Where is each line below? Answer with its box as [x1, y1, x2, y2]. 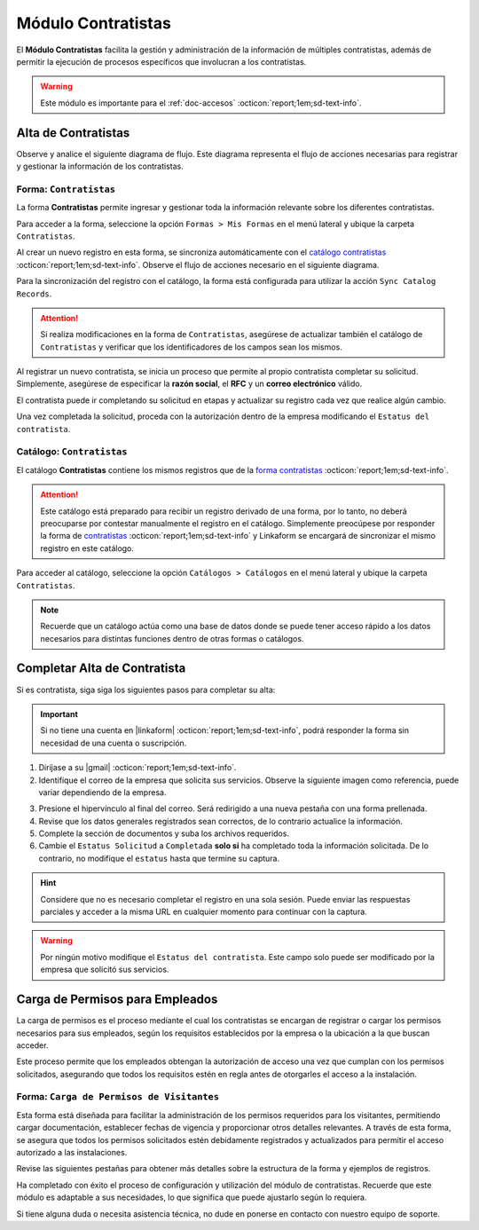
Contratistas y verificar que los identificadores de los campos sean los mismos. [40, 342, 343, 352]
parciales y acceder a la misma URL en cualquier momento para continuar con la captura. [40, 906, 367, 918]
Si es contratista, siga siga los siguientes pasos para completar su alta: [16, 684, 276, 695]
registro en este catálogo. [40, 542, 135, 554]
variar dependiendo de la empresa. [38, 786, 167, 798]
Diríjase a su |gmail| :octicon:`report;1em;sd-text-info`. [38, 762, 237, 773]
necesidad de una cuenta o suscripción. [40, 737, 187, 748]
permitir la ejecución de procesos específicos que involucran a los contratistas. [16, 56, 307, 67]
